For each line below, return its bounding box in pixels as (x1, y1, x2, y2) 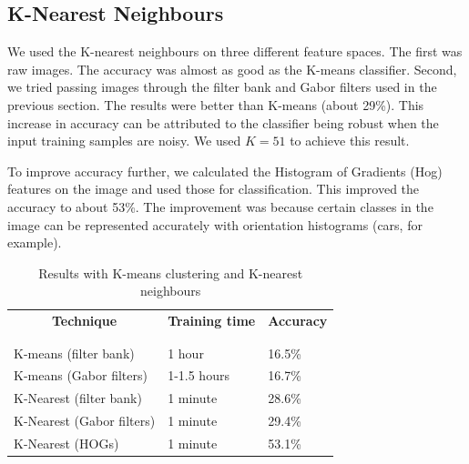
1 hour (168, 343, 204, 362)
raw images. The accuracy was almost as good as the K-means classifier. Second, (7, 59, 457, 78)
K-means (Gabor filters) (14, 366, 148, 385)
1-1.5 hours (168, 366, 229, 385)
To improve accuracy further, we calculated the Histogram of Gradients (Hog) (7, 161, 443, 180)
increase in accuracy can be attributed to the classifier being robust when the (7, 113, 439, 132)
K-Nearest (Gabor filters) (14, 411, 156, 430)
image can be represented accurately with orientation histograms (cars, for (7, 215, 423, 234)
